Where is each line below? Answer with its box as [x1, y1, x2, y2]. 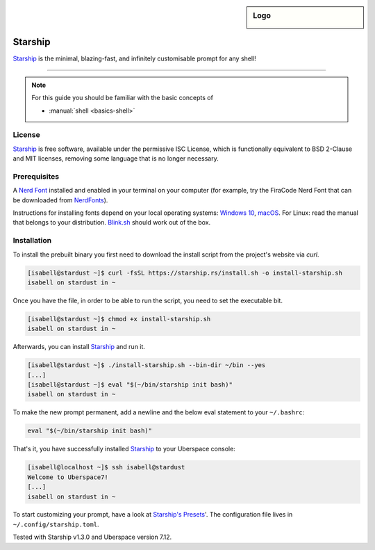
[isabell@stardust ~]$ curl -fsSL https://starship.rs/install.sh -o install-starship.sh [27, 268, 343, 277]
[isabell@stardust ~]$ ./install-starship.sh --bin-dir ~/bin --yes [27, 362, 266, 369]
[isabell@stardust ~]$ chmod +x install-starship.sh [27, 315, 211, 323]
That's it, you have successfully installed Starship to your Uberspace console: [12, 445, 235, 453]
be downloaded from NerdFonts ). [12, 195, 108, 204]
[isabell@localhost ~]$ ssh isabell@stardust [27, 463, 185, 471]
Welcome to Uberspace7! [27, 473, 109, 481]
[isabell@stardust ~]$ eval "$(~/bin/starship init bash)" [27, 381, 233, 389]
